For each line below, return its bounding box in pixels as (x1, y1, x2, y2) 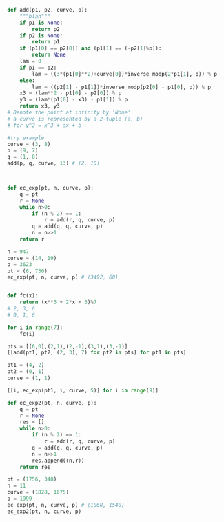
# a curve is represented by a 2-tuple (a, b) (7, 115, 143, 122)
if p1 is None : (19, 19, 63, 26)
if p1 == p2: (19, 64, 57, 71)
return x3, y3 (19, 103, 60, 110)
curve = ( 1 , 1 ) (7, 374, 51, 381)
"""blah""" (19, 12, 51, 20)
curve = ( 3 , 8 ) (7, 141, 51, 148)
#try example (7, 134, 45, 141)
